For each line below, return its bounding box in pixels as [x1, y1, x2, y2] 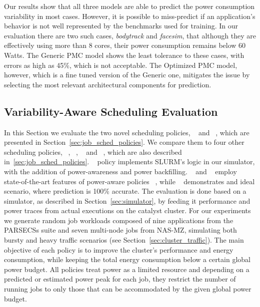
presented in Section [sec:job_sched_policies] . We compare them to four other [4, 137, 244, 147]
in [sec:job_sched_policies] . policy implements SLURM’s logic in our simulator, [4, 156, 255, 167]
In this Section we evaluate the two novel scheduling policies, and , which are [4, 127, 249, 137]
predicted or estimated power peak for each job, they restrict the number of [4, 274, 236, 284]
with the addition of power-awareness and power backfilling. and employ [4, 166, 237, 176]
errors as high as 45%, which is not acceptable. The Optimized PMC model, [4, 59, 237, 70]
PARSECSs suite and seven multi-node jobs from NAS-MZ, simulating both [4, 225, 237, 235]
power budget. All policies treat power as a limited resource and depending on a [4, 264, 249, 274]
